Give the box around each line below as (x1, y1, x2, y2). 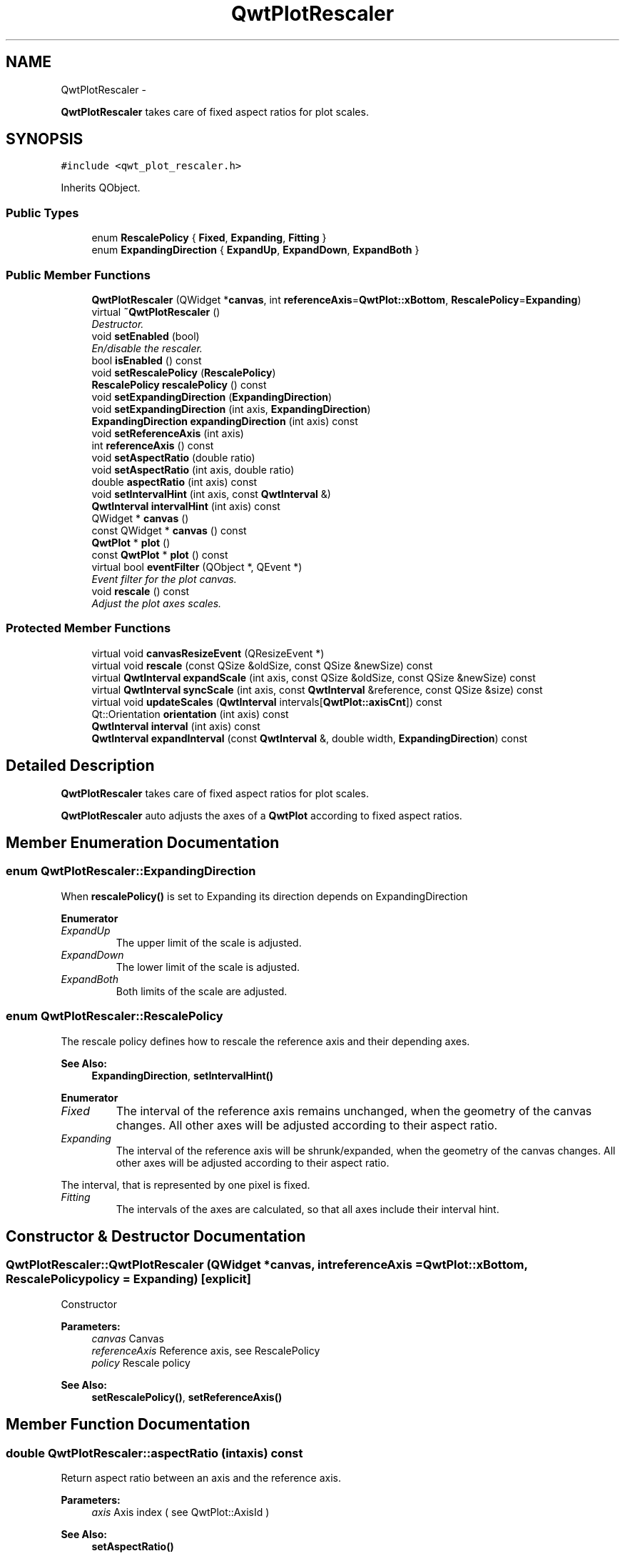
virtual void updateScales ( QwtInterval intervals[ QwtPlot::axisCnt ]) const (91, 695, 442, 708)
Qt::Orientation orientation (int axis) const (91, 707, 289, 720)
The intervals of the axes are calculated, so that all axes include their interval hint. (116, 1202, 499, 1215)
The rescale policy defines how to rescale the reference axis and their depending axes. (61, 1034, 470, 1047)
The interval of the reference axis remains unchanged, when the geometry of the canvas (116, 1103, 592, 1118)
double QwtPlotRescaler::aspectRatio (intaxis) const (6, 1445, 303, 1460)
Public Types (6, 205, 79, 220)
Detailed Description (6, 757, 155, 775)
